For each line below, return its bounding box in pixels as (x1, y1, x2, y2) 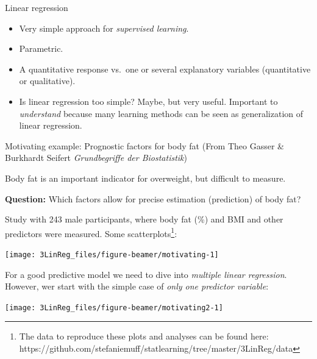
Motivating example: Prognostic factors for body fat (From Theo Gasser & (5, 139, 284, 152)
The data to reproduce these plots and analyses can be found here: (19, 330, 269, 343)
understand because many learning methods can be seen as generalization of (19, 107, 304, 119)
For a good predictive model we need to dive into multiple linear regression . (5, 268, 287, 280)
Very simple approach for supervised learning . (19, 21, 189, 34)
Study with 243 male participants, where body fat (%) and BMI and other (5, 213, 283, 226)
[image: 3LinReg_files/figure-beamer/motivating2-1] (5, 303, 223, 312)
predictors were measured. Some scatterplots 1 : (5, 225, 177, 240)
